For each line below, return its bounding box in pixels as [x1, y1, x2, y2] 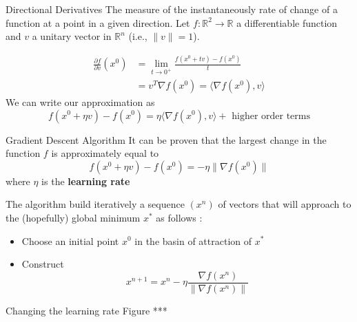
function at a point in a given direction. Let [6, 15, 190, 30]
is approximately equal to [51, 146, 159, 160]
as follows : [156, 210, 203, 224]
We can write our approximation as [6, 94, 155, 109]
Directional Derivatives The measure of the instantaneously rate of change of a [6, 2, 338, 16]
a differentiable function [236, 15, 338, 30]
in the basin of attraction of [134, 233, 252, 248]
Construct [21, 257, 64, 271]
